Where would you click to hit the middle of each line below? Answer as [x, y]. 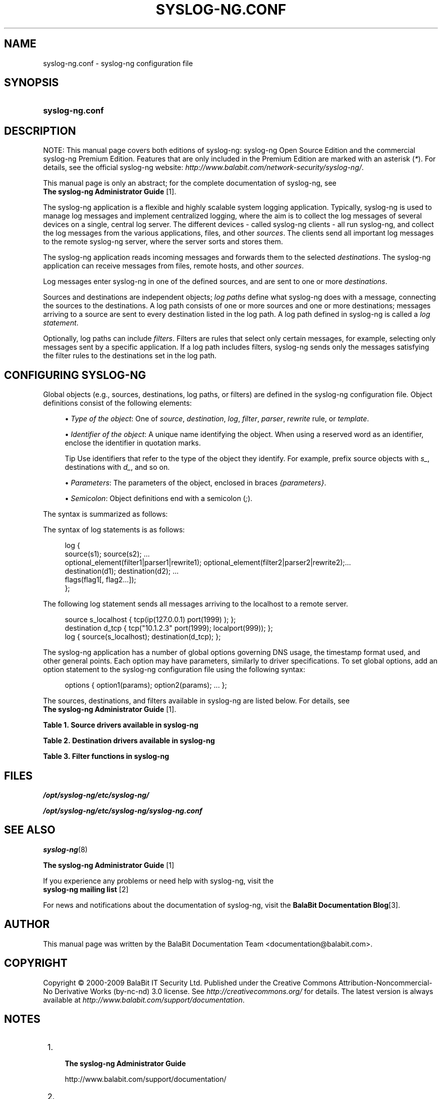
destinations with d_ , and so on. [117, 467]
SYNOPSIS [32, 83]
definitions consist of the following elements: [118, 403]
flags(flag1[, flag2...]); [100, 580]
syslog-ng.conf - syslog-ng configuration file [118, 63]
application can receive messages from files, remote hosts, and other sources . [173, 266]
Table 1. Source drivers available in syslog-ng [121, 725]
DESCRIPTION [40, 131]
